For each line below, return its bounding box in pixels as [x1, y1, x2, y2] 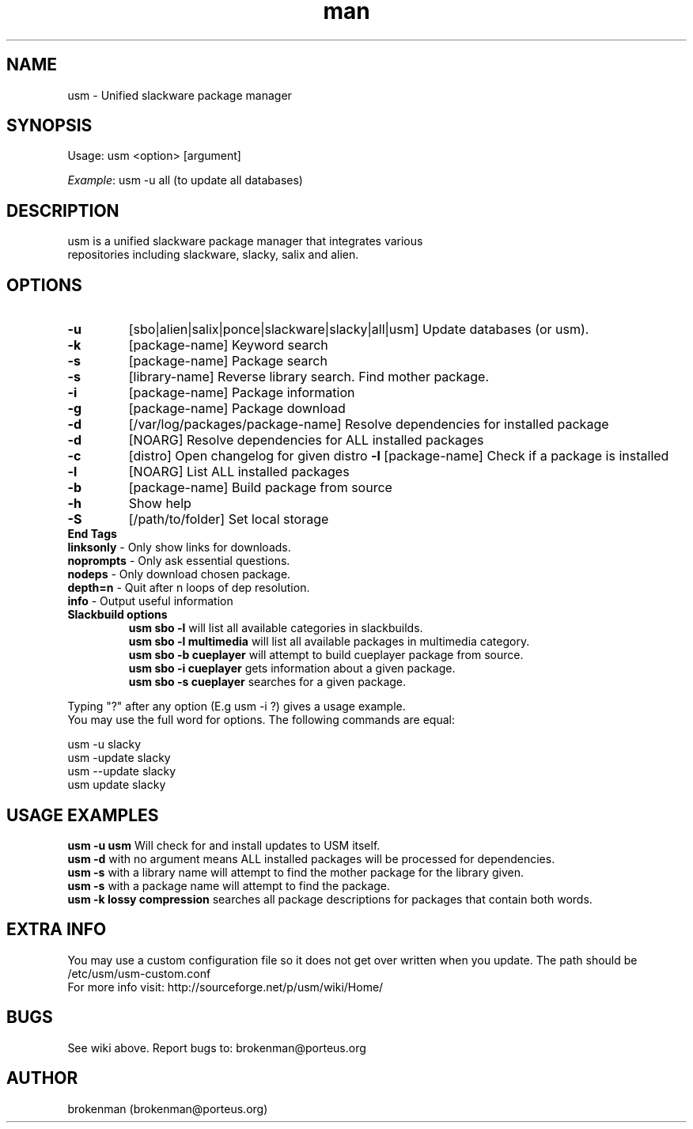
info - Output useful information [67, 594, 233, 608]
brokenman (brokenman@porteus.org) [67, 1101, 268, 1116]
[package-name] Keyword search [128, 337, 328, 354]
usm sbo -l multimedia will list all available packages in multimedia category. [128, 635, 530, 649]
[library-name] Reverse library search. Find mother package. [128, 369, 490, 385]
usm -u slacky [67, 737, 142, 752]
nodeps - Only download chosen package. [67, 567, 291, 582]
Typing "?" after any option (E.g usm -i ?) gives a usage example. [67, 699, 406, 714]
